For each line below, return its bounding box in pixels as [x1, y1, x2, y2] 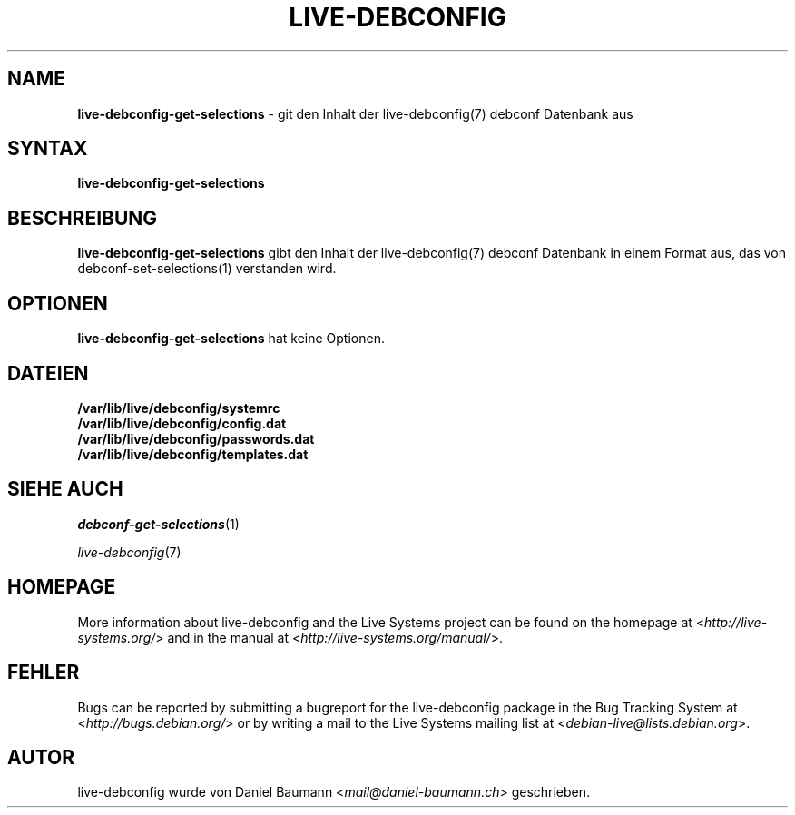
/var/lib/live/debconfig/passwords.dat [77, 430, 315, 447]
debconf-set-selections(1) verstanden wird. [77, 260, 337, 277]
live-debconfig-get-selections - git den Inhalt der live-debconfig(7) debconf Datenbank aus [77, 105, 633, 122]
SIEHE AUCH [7, 477, 123, 501]
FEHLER [7, 661, 80, 684]
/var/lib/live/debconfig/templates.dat [77, 446, 309, 462]
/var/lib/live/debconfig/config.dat [77, 415, 287, 431]
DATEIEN [7, 361, 89, 385]
